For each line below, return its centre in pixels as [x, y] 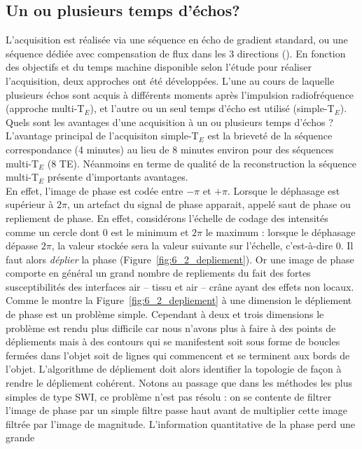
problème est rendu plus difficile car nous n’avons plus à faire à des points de [171, 327]
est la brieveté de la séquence [270, 136]
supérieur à [30, 204]
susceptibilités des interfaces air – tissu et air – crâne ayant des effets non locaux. [180, 286]
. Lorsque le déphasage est [284, 190]
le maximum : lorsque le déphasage [280, 232]
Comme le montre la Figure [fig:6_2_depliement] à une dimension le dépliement [179, 300]
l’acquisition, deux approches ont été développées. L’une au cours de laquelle [170, 80]
